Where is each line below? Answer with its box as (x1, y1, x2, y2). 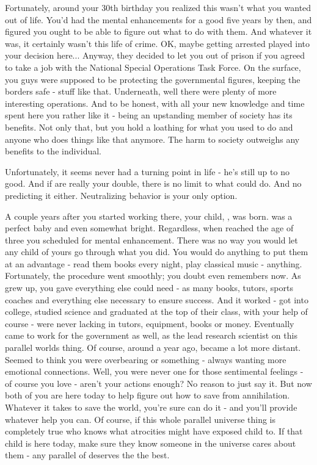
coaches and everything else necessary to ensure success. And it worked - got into (5, 293, 308, 306)
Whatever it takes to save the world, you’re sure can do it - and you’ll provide (5, 401, 297, 413)
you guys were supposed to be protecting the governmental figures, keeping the (5, 73, 301, 85)
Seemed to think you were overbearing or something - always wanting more (5, 353, 286, 366)
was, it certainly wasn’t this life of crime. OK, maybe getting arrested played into (5, 37, 310, 49)
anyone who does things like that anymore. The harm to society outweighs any (5, 132, 300, 145)
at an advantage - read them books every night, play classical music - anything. (5, 257, 302, 270)
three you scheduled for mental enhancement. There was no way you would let (5, 233, 298, 246)
